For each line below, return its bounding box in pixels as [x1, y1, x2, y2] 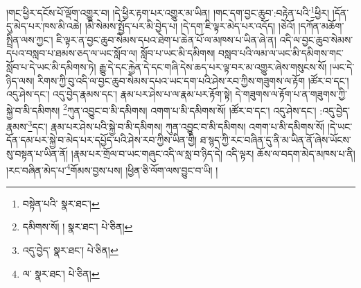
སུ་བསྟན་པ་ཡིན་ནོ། [6, 146, 69, 160]
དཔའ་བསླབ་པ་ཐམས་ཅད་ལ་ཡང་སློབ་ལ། [6, 46, 138, 60]
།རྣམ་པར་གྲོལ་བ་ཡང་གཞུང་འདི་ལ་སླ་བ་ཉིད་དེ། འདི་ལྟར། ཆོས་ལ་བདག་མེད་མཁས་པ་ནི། [71, 146, 355, 160]
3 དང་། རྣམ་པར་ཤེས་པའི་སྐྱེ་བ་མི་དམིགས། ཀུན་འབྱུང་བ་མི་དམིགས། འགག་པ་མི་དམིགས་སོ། [28, 117, 325, 133]
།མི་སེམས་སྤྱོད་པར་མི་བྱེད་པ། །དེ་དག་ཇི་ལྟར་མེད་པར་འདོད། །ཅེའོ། [85, 19, 295, 33]
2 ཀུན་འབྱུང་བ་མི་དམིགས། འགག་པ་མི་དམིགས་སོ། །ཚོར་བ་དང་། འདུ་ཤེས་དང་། [63, 101, 317, 117]
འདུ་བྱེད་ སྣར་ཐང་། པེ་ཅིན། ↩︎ [22, 242, 118, 257]
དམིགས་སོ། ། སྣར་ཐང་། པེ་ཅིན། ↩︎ [22, 219, 133, 234]
